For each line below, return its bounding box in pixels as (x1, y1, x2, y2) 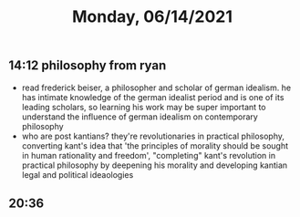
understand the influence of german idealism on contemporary (21, 111, 259, 122)
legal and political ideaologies (21, 169, 134, 180)
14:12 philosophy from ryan (8, 57, 167, 74)
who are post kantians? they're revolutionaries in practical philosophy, (21, 130, 284, 141)
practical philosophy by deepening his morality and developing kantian (21, 160, 288, 170)
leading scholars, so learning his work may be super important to (21, 101, 266, 112)
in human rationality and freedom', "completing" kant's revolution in (21, 150, 275, 160)
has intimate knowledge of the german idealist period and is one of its (21, 91, 284, 102)
